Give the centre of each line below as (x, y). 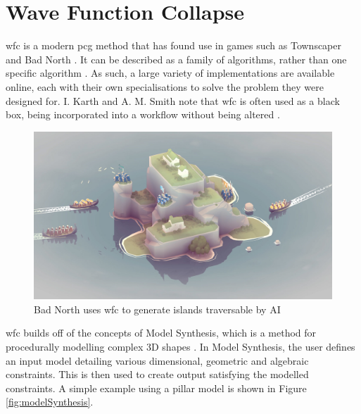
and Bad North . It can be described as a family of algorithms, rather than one (176, 59)
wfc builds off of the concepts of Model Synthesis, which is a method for (161, 333)
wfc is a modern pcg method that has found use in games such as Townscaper (174, 45)
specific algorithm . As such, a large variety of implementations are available (170, 73)
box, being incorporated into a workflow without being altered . (143, 114)
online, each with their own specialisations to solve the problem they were (165, 86)
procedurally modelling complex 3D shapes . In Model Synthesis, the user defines (180, 346)
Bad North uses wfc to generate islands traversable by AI (157, 309)
